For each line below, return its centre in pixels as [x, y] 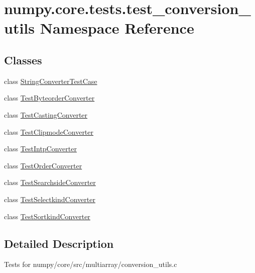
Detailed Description [59, 243]
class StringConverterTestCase [51, 81]
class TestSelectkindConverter [50, 199]
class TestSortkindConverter [47, 216]
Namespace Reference [117, 28]
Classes [23, 60]
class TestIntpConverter [40, 149]
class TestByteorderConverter [49, 98]
